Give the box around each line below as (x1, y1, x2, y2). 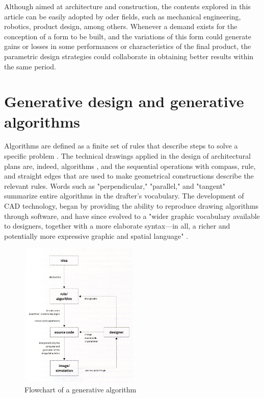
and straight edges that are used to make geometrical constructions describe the (4, 170, 254, 181)
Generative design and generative (4, 91, 244, 112)
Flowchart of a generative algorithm (24, 384, 137, 394)
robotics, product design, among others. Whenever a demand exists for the (4, 21, 237, 32)
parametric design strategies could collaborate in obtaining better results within (4, 51, 254, 61)
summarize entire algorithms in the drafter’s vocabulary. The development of (4, 190, 244, 201)
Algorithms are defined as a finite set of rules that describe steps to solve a (4, 140, 238, 151)
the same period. (4, 61, 57, 71)
